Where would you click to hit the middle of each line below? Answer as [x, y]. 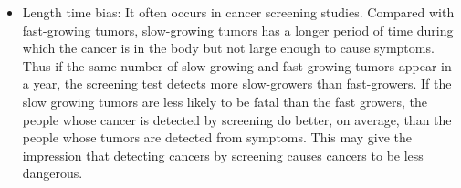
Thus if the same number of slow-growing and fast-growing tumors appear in [237, 65]
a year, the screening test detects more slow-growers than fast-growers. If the [237, 84]
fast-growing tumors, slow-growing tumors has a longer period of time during [238, 30]
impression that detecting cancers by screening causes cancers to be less [223, 155]
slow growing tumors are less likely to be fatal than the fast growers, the [225, 101]
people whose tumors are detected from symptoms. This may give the [217, 137]
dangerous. [52, 173]
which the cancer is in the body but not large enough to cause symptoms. [228, 48]
